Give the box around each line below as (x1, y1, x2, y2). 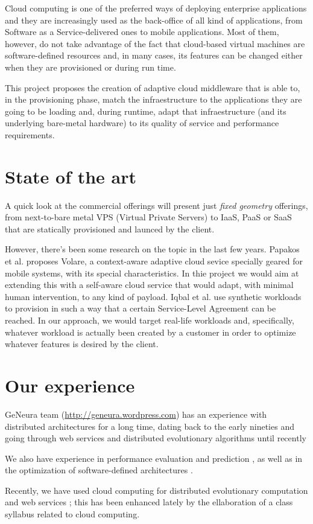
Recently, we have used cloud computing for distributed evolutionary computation (5, 484, 308, 496)
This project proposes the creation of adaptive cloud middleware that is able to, (5, 81, 300, 94)
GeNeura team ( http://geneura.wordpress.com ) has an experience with (5, 407, 267, 420)
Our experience (5, 372, 135, 397)
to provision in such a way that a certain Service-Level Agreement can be (5, 302, 276, 315)
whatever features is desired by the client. (5, 337, 159, 350)
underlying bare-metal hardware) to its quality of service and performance (5, 117, 279, 129)
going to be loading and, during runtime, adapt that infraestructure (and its (5, 104, 286, 117)
